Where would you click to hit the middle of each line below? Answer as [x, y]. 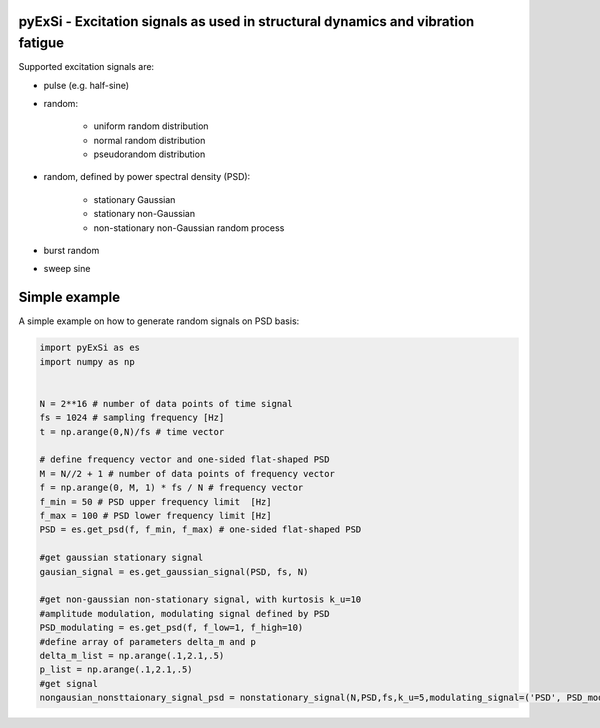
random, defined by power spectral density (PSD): [147, 177]
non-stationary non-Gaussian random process [189, 227]
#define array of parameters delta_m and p [148, 641]
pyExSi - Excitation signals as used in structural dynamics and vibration [246, 21]
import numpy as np [87, 361]
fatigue [41, 43]
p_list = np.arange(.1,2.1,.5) [116, 669]
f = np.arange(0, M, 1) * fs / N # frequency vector [171, 488]
